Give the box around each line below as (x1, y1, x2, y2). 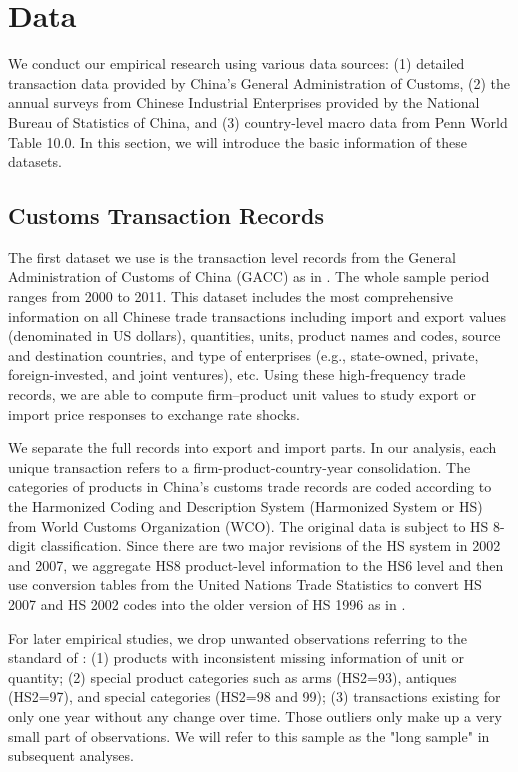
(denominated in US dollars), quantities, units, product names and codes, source (8, 325, 501, 346)
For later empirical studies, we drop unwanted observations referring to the (8, 627, 467, 648)
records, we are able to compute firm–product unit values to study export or (8, 384, 476, 405)
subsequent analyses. (8, 745, 134, 766)
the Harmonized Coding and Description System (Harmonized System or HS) (8, 496, 483, 517)
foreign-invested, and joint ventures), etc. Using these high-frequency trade (8, 364, 466, 385)
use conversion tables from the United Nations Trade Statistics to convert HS (8, 574, 482, 595)
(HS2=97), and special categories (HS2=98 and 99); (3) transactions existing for (8, 686, 501, 707)
